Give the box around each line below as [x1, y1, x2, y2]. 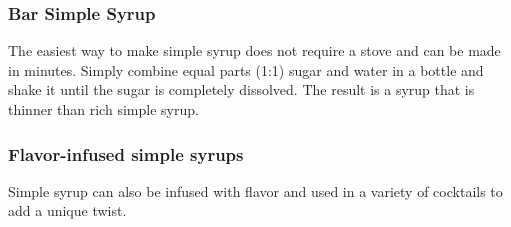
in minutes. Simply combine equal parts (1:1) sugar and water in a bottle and [8, 59, 484, 80]
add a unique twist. [8, 200, 127, 221]
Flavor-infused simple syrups [8, 141, 244, 166]
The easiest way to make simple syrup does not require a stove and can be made [8, 40, 501, 61]
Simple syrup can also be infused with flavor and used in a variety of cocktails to [8, 180, 503, 201]
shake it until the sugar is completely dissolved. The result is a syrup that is [8, 79, 475, 100]
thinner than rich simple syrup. [8, 99, 199, 119]
